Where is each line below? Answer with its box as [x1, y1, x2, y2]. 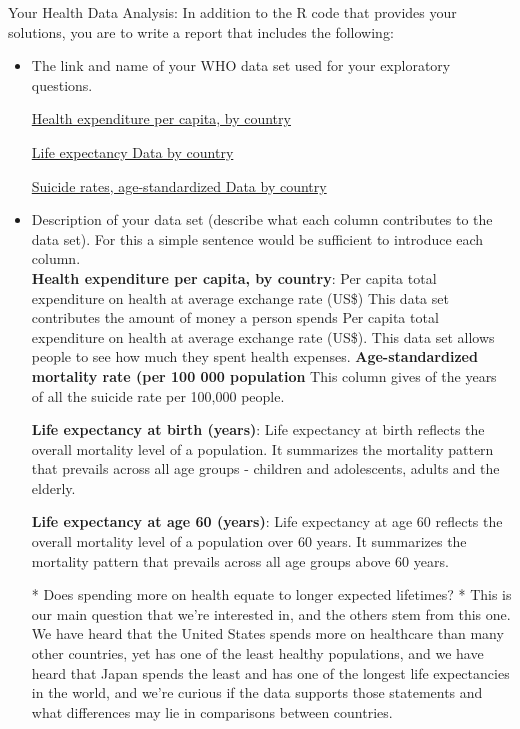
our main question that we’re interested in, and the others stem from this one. [31, 603, 511, 624]
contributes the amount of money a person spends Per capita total [31, 307, 439, 328]
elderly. [31, 477, 76, 498]
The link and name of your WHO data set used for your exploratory [31, 55, 451, 76]
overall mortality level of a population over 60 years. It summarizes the [31, 531, 467, 552]
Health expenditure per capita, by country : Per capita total [31, 267, 437, 288]
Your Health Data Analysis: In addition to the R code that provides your [8, 2, 457, 22]
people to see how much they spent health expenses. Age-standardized [31, 346, 478, 367]
